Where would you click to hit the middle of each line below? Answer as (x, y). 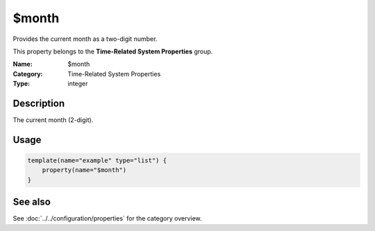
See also (32, 202)
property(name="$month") (84, 170)
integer (78, 84)
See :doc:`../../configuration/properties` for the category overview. (107, 219)
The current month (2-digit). (53, 120)
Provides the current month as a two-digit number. (85, 39)
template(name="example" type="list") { (97, 161)
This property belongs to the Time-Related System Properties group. (113, 51)
